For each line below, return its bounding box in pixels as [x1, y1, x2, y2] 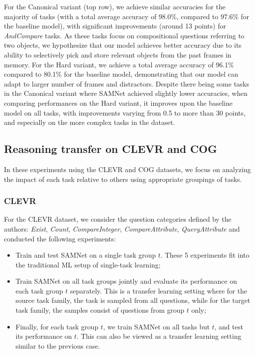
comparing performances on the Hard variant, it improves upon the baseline [4, 97, 233, 108]
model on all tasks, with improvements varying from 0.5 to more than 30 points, [4, 107, 246, 118]
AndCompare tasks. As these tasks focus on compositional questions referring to [4, 30, 245, 40]
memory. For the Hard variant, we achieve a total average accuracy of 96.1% [4, 59, 234, 69]
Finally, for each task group [15, 321, 99, 331]
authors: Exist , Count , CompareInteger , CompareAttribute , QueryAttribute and [4, 223, 240, 234]
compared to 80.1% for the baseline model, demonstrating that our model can [4, 69, 238, 79]
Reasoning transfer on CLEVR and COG [4, 141, 217, 156]
